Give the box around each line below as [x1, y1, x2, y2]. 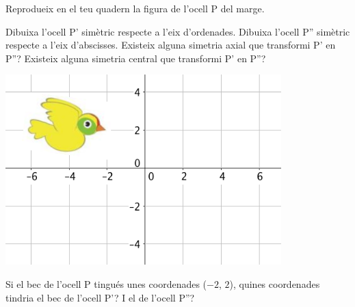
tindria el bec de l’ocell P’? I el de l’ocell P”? [5, 290, 195, 304]
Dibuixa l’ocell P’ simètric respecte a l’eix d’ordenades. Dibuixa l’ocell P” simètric [5, 24, 350, 38]
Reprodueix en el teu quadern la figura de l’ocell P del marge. [5, 1, 265, 15]
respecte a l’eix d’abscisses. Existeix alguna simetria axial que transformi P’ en [5, 38, 336, 52]
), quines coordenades [229, 276, 320, 291]
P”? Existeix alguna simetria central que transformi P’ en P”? [5, 51, 266, 65]
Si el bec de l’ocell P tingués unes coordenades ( [5, 276, 207, 291]
